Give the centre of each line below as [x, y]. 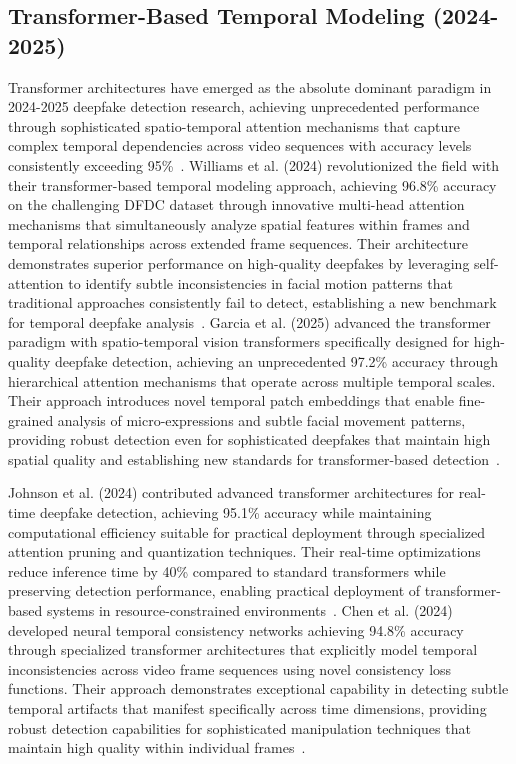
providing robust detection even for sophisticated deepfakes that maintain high [249, 439]
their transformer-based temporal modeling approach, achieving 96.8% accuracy [252, 184]
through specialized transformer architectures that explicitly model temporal [243, 649]
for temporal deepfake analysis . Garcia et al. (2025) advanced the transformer [249, 321]
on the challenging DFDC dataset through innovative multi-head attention [236, 204]
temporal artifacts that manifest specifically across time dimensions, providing [247, 708]
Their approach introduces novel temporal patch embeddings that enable [231, 400]
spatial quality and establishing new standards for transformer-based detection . [254, 458]
